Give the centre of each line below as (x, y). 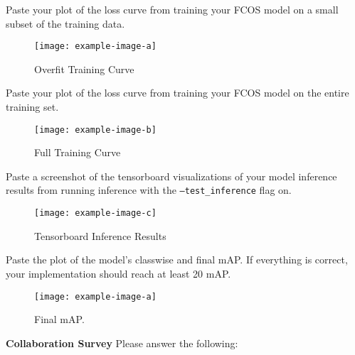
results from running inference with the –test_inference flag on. (149, 190)
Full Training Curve (78, 152)
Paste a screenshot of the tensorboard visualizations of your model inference (171, 176)
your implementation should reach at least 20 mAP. (118, 273)
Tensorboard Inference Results (100, 235)
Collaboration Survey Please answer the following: (122, 343)
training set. (32, 107)
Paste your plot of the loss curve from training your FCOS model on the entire (177, 93)
